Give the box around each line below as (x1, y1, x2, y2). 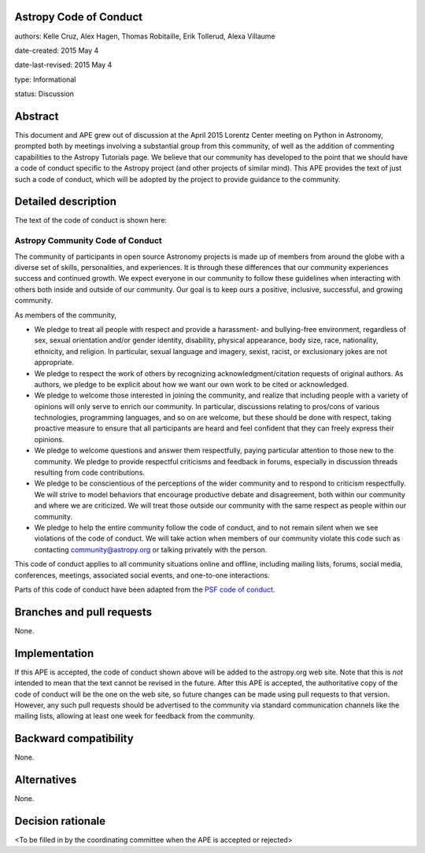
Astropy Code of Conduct (14, 10, 143, 24)
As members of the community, (14, 310, 117, 319)
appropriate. (34, 358, 75, 367)
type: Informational (14, 75, 76, 84)
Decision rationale (14, 814, 106, 828)
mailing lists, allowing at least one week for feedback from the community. (14, 711, 256, 721)
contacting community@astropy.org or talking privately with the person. (34, 545, 268, 554)
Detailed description (14, 195, 117, 209)
